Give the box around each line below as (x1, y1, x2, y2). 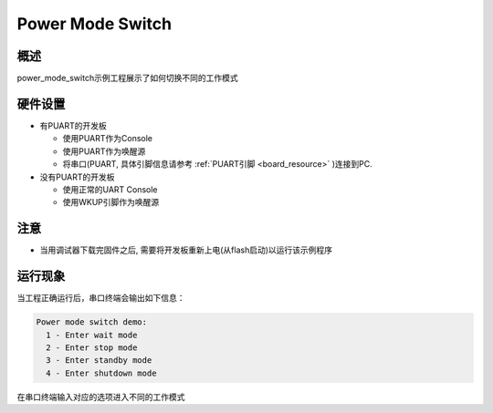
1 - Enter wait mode (46, 329, 138, 340)
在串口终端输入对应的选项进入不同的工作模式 (16, 391, 185, 402)
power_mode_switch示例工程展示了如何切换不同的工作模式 (16, 73, 238, 84)
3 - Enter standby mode (46, 356, 152, 366)
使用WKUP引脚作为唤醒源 (62, 197, 160, 208)
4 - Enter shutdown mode (46, 367, 157, 378)
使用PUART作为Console (62, 133, 153, 144)
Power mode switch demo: (36, 317, 148, 327)
